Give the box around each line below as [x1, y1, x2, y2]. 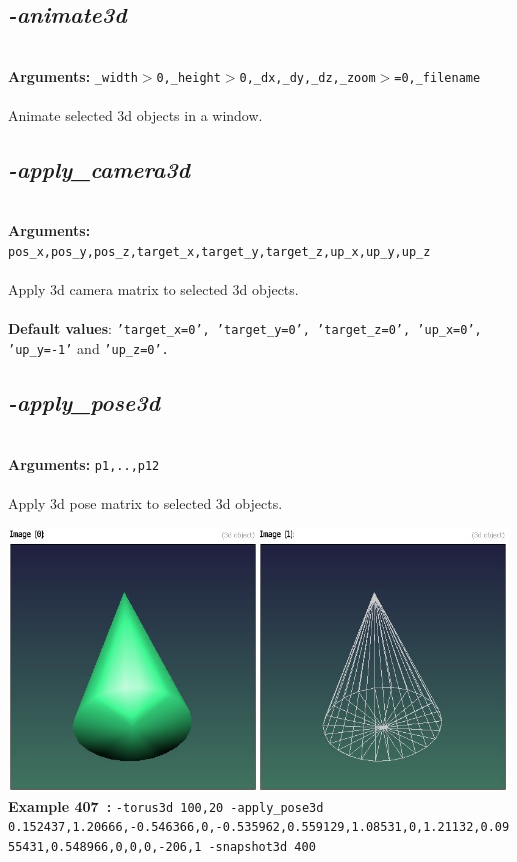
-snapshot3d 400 [208, 839, 316, 854]
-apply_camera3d [8, 154, 191, 185]
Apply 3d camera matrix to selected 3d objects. [8, 279, 299, 300]
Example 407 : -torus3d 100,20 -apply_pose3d [8, 795, 324, 816]
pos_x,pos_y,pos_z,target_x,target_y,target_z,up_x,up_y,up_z [8, 245, 431, 260]
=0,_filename [394, 70, 481, 85]
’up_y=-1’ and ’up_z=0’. [8, 338, 169, 359]
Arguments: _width [8, 65, 138, 86]
